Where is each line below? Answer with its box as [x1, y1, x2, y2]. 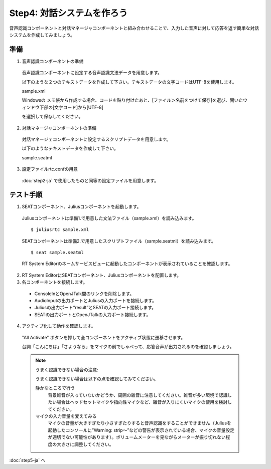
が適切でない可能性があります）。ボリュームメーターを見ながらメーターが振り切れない [48, 434, 226, 440]
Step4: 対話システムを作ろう [9, 8, 128, 19]
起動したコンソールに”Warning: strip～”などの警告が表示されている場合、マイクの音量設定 [48, 427, 234, 433]
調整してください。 [74, 441, 114, 447]
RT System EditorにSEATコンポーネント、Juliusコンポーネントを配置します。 [22, 272, 182, 278]
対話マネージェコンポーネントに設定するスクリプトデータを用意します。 [22, 136, 171, 142]
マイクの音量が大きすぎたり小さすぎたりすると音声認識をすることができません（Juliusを [48, 420, 232, 426]
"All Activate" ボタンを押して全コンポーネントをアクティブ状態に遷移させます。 [22, 334, 186, 340]
